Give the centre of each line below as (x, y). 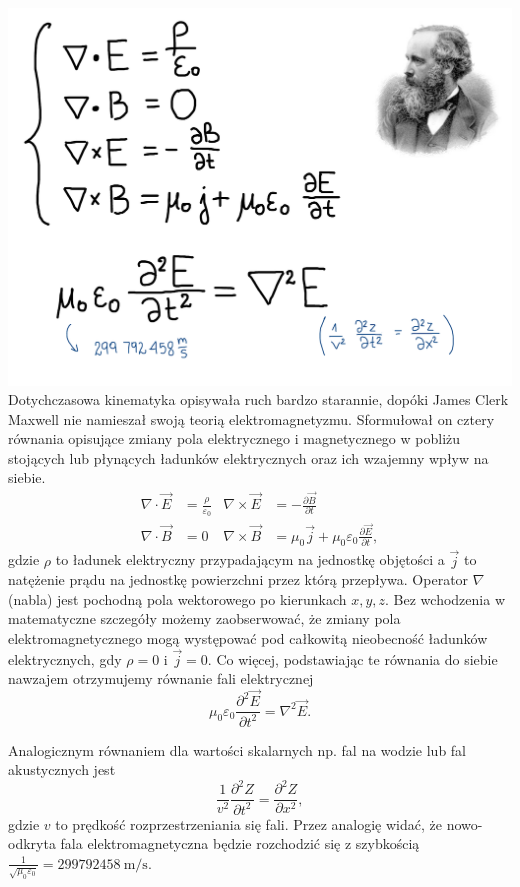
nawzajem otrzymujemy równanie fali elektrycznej (161, 678)
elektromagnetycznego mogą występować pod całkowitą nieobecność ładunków (248, 637)
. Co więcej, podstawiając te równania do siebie (352, 658)
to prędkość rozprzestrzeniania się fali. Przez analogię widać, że (248, 823)
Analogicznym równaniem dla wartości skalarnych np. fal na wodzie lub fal (237, 749)
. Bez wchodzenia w (445, 598)
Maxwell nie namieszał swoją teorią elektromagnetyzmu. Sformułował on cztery (251, 418)
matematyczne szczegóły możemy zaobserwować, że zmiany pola (204, 618)
